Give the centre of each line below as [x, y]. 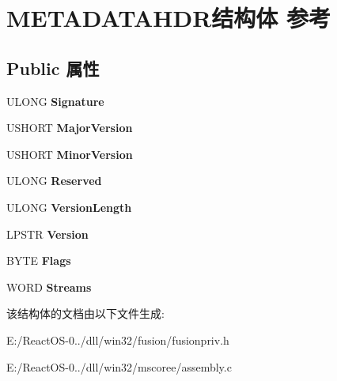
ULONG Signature [55, 101]
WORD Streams [49, 287]
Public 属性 [53, 68]
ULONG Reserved [54, 181]
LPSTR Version [47, 234]
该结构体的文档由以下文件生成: [85, 313]
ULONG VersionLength [69, 207]
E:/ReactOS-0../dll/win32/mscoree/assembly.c [119, 366]
